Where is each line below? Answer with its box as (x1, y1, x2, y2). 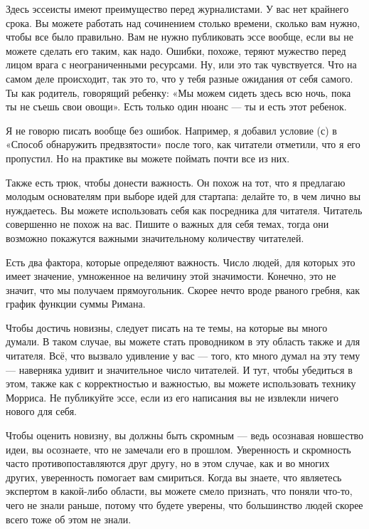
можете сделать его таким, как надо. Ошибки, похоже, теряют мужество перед (6, 43, 346, 58)
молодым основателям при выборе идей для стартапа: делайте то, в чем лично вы (6, 189, 361, 204)
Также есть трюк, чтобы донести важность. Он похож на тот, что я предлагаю (6, 174, 346, 189)
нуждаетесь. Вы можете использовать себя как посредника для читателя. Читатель (6, 202, 363, 217)
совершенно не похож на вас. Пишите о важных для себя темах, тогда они (6, 216, 329, 231)
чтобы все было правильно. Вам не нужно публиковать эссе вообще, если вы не (6, 29, 353, 44)
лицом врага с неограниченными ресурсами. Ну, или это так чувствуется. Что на (6, 57, 357, 72)
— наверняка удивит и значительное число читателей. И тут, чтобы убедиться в (6, 362, 353, 377)
